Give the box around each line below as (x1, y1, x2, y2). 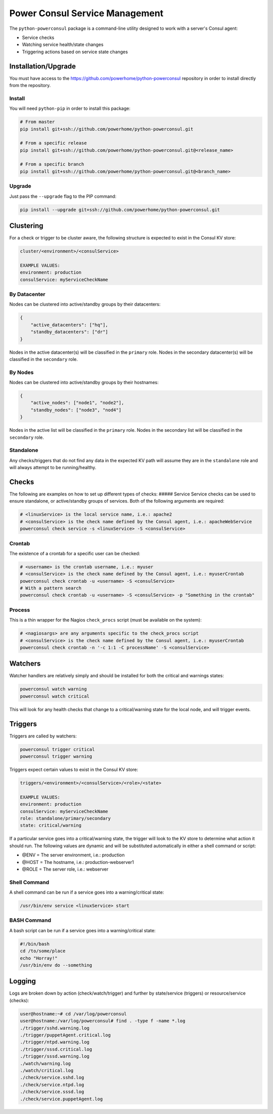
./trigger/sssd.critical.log (20, 1046, 93, 1052)
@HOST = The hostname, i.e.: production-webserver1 (22, 859, 134, 865)
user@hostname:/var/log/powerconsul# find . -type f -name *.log (20, 1018, 186, 1024)
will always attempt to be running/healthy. (9, 465, 97, 471)
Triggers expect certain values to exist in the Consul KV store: (9, 767, 139, 773)
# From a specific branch (20, 161, 84, 167)
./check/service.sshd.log (20, 1075, 84, 1081)
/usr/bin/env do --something (20, 962, 93, 968)
